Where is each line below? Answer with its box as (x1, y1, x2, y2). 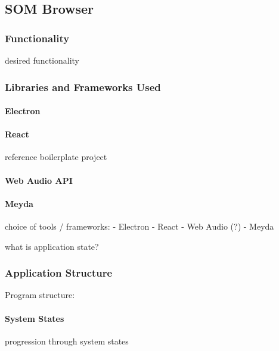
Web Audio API (5, 174, 73, 186)
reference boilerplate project (5, 151, 107, 163)
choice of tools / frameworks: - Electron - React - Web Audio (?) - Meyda (5, 220, 274, 232)
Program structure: (5, 289, 75, 301)
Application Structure (5, 265, 113, 280)
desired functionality (5, 54, 79, 66)
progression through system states (5, 334, 129, 347)
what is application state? (5, 240, 99, 252)
